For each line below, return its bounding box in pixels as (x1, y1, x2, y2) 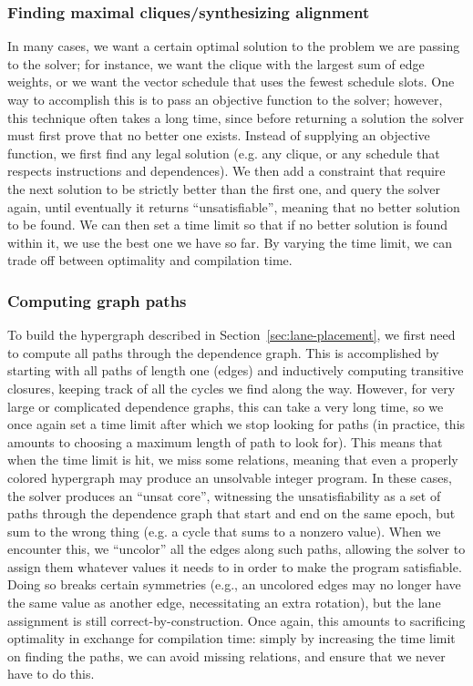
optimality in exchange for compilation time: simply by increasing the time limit (7, 629, 456, 648)
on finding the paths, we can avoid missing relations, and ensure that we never (7, 646, 446, 665)
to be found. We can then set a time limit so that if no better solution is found (7, 215, 447, 234)
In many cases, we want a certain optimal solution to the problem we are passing (7, 36, 460, 56)
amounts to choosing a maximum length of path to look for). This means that (7, 432, 443, 451)
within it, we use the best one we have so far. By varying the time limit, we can (7, 232, 453, 251)
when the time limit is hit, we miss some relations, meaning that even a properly (7, 450, 458, 469)
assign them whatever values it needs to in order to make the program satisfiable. (7, 557, 462, 576)
